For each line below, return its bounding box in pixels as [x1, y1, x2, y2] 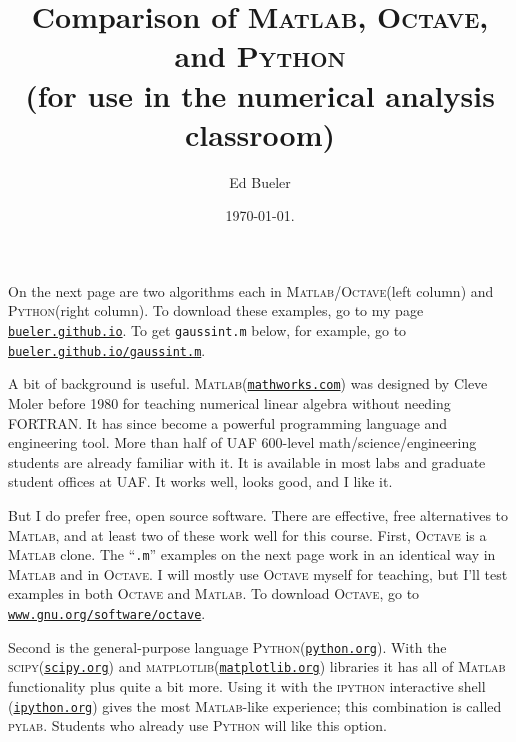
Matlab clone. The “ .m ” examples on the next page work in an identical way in [8, 544, 496, 565]
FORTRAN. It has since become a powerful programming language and [8, 412, 448, 433]
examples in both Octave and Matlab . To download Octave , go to [8, 583, 420, 604]
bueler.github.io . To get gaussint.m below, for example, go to [8, 320, 407, 341]
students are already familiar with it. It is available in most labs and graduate [8, 451, 486, 472]
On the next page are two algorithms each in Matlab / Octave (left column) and [8, 280, 494, 301]
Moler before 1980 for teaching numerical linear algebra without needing [8, 393, 451, 414]
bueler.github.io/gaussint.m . [8, 339, 206, 360]
